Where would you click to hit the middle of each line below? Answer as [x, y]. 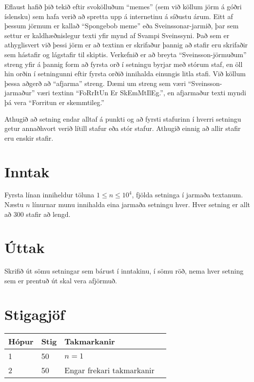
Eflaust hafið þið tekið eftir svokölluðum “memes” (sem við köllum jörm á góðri [123, 6]
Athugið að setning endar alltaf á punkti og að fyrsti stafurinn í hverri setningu [123, 118]
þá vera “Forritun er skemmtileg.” [54, 102]
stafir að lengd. [48, 214]
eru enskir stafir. [29, 138]
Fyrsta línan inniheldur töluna [49, 195]
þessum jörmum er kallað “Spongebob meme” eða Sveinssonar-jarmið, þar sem [122, 26]
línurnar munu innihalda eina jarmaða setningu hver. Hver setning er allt [141, 204]
